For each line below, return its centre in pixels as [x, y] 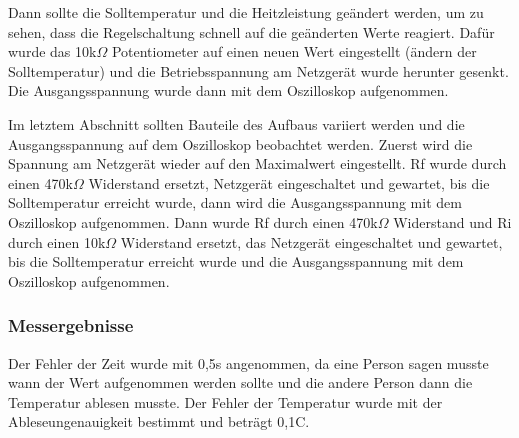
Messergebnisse [71, 325]
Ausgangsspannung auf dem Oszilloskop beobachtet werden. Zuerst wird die [240, 143]
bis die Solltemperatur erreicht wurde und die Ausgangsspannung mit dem [236, 261]
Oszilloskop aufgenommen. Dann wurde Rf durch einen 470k [193, 221]
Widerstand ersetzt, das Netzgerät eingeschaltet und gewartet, [311, 241]
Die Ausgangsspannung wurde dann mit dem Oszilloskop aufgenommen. [228, 90]
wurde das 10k [52, 51]
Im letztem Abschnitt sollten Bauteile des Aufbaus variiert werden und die [236, 123]
